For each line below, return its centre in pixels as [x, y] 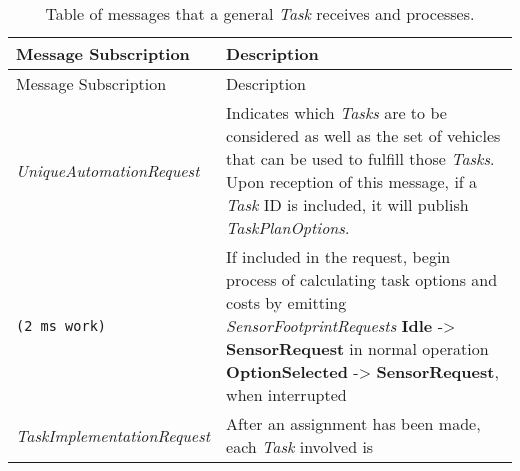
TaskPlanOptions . [288, 227]
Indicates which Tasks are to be [336, 112]
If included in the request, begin [338, 256]
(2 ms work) [61, 325]
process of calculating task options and [362, 279]
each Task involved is [300, 446]
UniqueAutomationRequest [108, 170]
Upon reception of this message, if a [352, 181]
